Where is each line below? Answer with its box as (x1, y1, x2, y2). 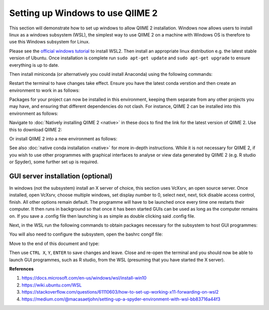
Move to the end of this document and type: (9, 240, 100, 247)
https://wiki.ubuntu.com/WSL (21, 282, 82, 288)
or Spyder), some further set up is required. (9, 159, 99, 165)
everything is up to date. (9, 62, 59, 68)
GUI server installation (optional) (9, 172, 113, 180)
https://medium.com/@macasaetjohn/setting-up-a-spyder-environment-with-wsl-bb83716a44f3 (21, 296, 221, 302)
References (9, 266, 34, 272)
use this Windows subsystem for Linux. (9, 39, 90, 45)
